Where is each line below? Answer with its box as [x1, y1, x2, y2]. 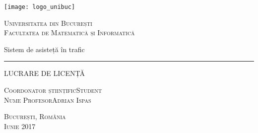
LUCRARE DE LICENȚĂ [4, 68, 85, 78]
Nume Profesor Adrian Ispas [4, 94, 91, 105]
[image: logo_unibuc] [4, 3, 75, 10]
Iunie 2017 [4, 121, 36, 131]
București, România [4, 111, 66, 122]
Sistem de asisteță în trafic [4, 44, 85, 54]
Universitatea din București [4, 17, 92, 28]
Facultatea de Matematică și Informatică [4, 27, 135, 38]
